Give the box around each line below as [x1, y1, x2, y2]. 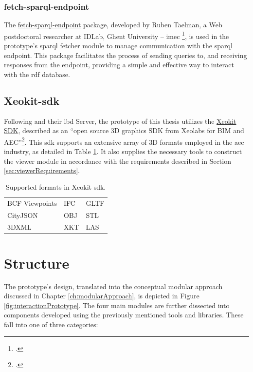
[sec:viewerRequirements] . [4, 165, 80, 176]
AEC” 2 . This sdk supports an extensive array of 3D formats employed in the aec [4, 135, 244, 147]
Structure [4, 253, 70, 273]
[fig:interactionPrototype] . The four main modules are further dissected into [4, 300, 230, 310]
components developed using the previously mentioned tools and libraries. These [4, 310, 244, 320]
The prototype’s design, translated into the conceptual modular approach [4, 281, 223, 291]
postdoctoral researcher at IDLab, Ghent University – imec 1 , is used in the [4, 29, 229, 41]
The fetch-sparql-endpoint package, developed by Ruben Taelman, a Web [4, 20, 222, 30]
